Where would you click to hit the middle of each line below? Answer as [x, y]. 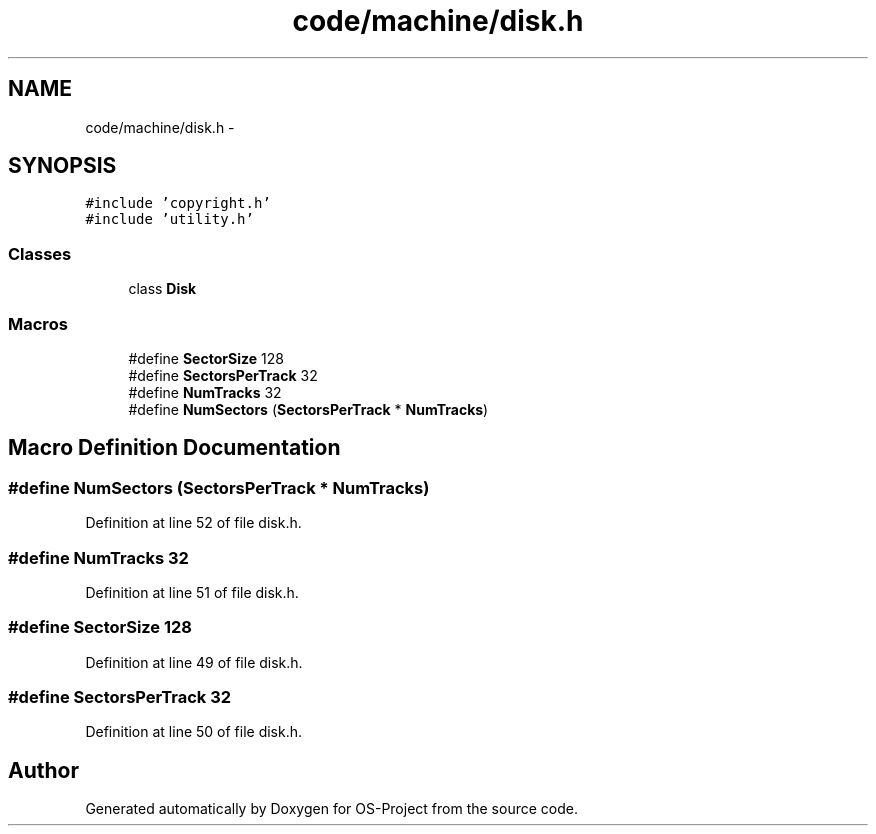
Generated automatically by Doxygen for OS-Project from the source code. [331, 809]
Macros [38, 323]
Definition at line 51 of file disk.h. [192, 592]
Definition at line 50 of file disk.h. [194, 732]
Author [43, 770]
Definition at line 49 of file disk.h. [194, 662]
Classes [40, 253]
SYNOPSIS [62, 166]
